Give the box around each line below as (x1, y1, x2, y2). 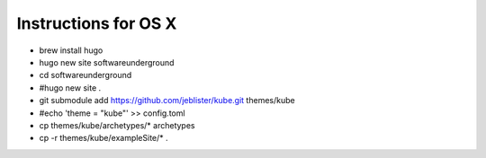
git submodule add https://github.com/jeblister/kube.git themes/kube (39, 95, 296, 106)
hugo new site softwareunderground (39, 57, 175, 67)
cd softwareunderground (39, 70, 132, 81)
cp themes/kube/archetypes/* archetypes (39, 119, 195, 130)
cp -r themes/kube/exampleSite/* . (39, 133, 168, 144)
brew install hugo (39, 45, 103, 56)
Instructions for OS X (16, 13, 177, 33)
